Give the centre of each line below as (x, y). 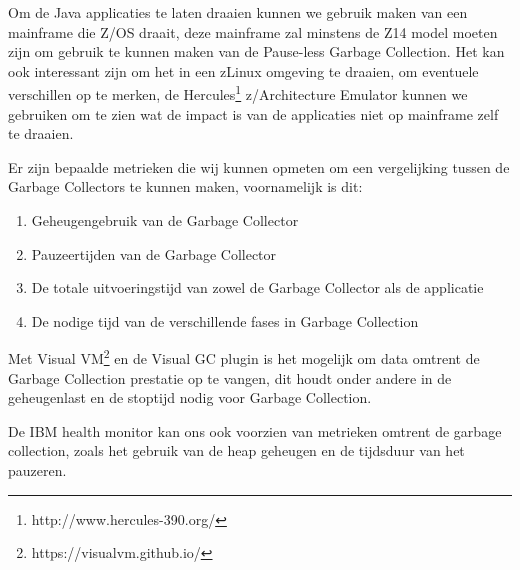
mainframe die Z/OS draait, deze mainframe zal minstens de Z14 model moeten (253, 31)
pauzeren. (37, 470)
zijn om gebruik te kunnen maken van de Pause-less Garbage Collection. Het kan (256, 51)
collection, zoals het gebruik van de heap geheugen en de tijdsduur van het (236, 450)
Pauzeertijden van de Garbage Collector (154, 253)
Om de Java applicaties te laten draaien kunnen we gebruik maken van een (238, 12)
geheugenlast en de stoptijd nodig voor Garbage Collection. (190, 397)
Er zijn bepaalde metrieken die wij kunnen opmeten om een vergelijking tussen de (259, 166)
